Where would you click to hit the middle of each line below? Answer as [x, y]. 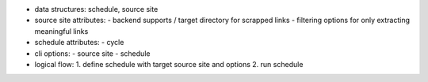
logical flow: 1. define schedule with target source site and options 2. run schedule [169, 64]
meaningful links [61, 31]
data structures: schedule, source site [96, 9]
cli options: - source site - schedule [92, 53]
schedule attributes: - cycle [79, 43]
